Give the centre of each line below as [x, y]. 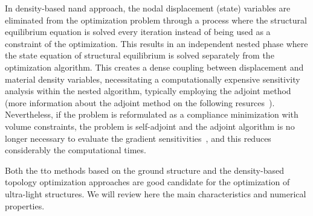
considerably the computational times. [76, 150]
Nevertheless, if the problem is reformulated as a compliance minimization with [152, 114]
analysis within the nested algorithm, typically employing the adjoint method [148, 91]
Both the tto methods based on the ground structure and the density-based [144, 170]
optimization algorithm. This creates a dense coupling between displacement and [154, 67]
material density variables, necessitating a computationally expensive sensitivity [153, 79]
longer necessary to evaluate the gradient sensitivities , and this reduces [138, 138]
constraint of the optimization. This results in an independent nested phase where [156, 43]
